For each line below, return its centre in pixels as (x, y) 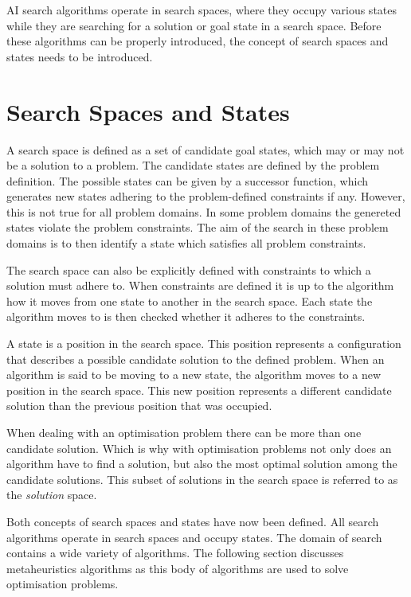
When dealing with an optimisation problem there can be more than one (184, 432)
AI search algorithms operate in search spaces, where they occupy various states (202, 10)
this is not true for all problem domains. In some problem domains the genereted (204, 211)
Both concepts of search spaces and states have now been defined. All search (193, 521)
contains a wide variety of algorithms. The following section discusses (175, 553)
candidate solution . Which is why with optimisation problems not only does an (199, 448)
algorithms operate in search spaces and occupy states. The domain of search (194, 537)
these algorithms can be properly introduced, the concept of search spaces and (198, 41)
